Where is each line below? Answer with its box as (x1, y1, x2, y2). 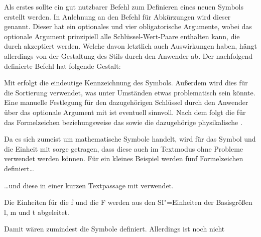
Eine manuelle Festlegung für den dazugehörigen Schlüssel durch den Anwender (4, 97, 248, 107)
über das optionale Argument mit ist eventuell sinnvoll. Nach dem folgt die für (4, 106, 246, 117)
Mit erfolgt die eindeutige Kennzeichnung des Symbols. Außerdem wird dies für (4, 77, 248, 88)
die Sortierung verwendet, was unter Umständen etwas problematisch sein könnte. (4, 87, 255, 97)
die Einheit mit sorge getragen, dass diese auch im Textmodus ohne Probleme (4, 143, 243, 154)
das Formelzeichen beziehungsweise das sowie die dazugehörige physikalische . (4, 116, 242, 127)
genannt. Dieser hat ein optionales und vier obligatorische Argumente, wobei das (4, 21, 252, 32)
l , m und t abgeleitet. (4, 206, 69, 217)
